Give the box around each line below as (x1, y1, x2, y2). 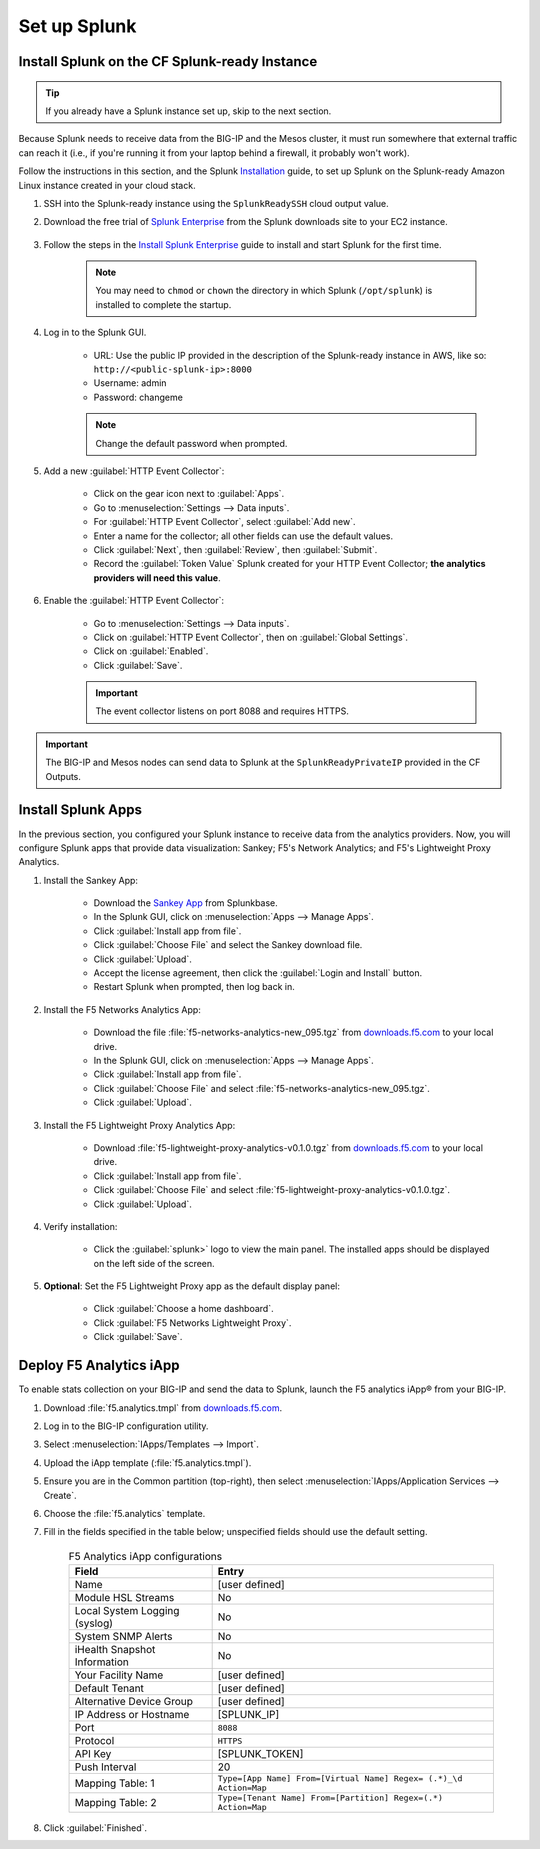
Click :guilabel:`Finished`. (43, 1822, 148, 1834)
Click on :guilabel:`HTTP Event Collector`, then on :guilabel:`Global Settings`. (93, 631, 409, 643)
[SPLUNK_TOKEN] (217, 1747, 304, 1761)
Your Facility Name (74, 1668, 164, 1682)
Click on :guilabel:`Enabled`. (93, 645, 209, 657)
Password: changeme (93, 391, 184, 403)
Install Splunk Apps (18, 801, 142, 819)
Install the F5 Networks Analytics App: (43, 1003, 202, 1015)
